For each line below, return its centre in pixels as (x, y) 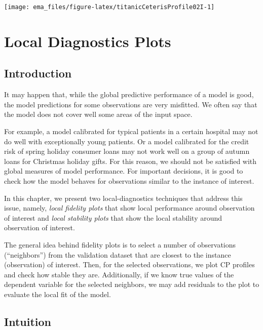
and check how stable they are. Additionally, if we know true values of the (119, 274)
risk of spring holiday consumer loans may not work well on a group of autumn (127, 151)
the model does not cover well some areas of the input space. (98, 114)
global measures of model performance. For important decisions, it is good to (124, 171)
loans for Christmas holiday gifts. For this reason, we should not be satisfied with (130, 161)
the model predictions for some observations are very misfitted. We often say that (131, 104)
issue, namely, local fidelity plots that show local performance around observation (129, 208)
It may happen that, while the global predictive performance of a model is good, (129, 94)
